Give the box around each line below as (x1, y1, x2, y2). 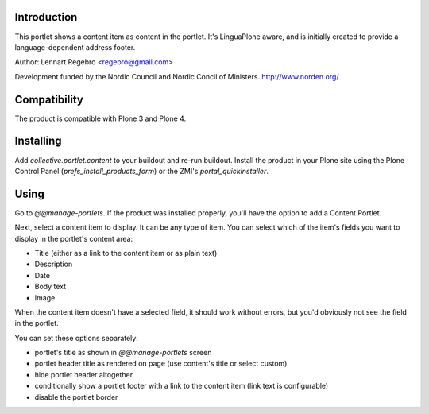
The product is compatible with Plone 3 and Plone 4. (14, 114, 187, 123)
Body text (34, 282, 67, 292)
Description (34, 259, 73, 269)
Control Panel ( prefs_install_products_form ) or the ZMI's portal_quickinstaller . (14, 166, 269, 176)
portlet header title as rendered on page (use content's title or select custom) (34, 358, 288, 369)
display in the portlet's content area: (14, 234, 133, 243)
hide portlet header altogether (34, 370, 133, 379)
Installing (14, 134, 63, 148)
